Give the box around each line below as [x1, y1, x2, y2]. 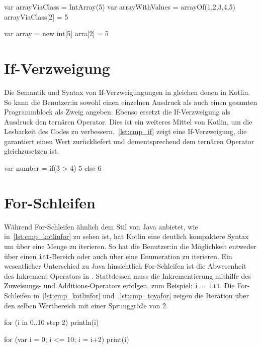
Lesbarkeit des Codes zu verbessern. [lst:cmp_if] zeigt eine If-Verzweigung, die [4, 126, 247, 137]
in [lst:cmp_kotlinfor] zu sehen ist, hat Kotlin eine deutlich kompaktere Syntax [4, 231, 249, 242]
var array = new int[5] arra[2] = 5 [4, 28, 109, 39]
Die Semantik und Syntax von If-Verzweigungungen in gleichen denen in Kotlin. [4, 86, 250, 97]
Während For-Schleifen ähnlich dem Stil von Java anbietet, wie [4, 221, 198, 231]
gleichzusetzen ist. [4, 146, 59, 156]
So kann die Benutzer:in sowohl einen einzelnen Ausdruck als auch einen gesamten [4, 96, 257, 107]
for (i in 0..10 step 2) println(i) [4, 317, 99, 327]
